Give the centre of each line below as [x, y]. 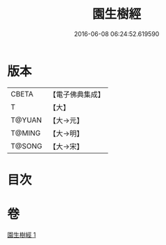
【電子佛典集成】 [77, 94]
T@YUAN [26, 120]
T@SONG [27, 146]
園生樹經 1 [22, 235]
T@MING [26, 133]
